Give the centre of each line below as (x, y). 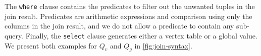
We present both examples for (51, 45)
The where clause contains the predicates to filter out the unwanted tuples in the (130, 6)
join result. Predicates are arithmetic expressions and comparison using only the (128, 16)
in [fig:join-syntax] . (163, 45)
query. (14, 35)
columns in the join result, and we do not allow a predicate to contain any (119, 26)
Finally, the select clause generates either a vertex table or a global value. (141, 35)
